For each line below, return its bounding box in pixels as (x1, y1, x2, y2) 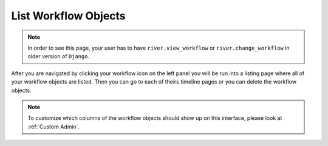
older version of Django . (27, 53, 90, 60)
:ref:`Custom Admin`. (27, 123, 80, 130)
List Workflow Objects (11, 9, 126, 22)
